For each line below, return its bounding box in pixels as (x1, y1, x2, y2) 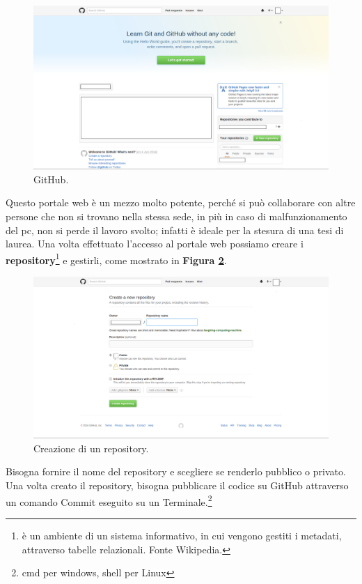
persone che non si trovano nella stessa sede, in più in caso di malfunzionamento (6, 208, 347, 223)
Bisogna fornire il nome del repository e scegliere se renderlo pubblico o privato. (6, 464, 346, 479)
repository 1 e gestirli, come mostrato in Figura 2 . (6, 250, 227, 267)
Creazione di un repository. (33, 440, 149, 455)
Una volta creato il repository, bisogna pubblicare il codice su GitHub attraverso (6, 478, 349, 493)
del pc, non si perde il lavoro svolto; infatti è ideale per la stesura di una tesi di (6, 222, 344, 237)
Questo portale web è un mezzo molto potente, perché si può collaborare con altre (6, 195, 356, 210)
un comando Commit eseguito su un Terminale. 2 (6, 492, 212, 509)
